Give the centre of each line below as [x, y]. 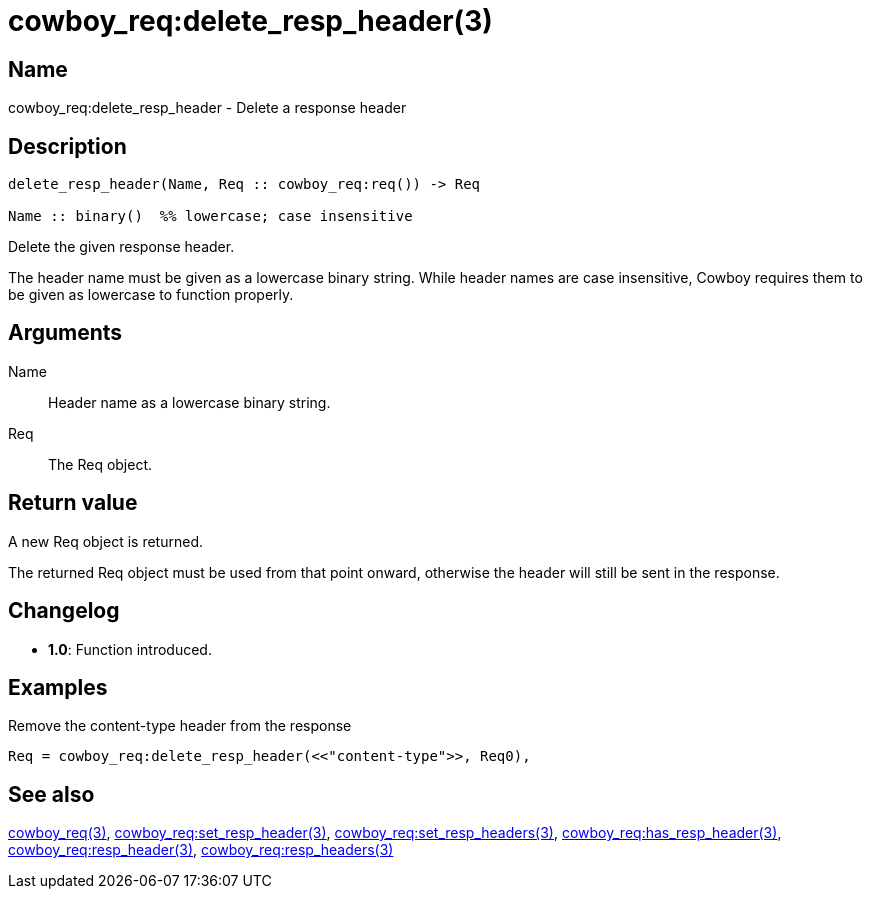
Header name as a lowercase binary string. [189, 402]
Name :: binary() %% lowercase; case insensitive [210, 216]
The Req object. [100, 464]
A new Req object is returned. [105, 541]
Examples [58, 687]
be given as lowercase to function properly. [151, 295]
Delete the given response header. [121, 247]
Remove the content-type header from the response [180, 726]
